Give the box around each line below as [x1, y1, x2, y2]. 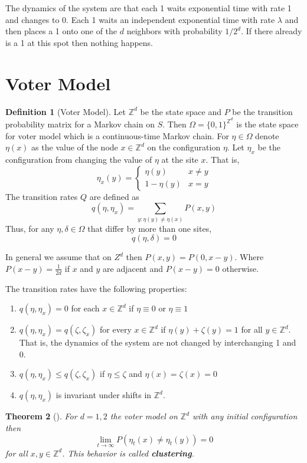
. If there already [241, 25, 302, 37]
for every [100, 323, 132, 336]
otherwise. [222, 262, 259, 274]
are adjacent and [103, 262, 164, 274]
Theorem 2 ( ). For [5, 410, 77, 422]
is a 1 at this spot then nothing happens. [5, 36, 153, 48]
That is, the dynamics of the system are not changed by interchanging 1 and [19, 336, 296, 349]
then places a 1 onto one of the [5, 25, 117, 37]
